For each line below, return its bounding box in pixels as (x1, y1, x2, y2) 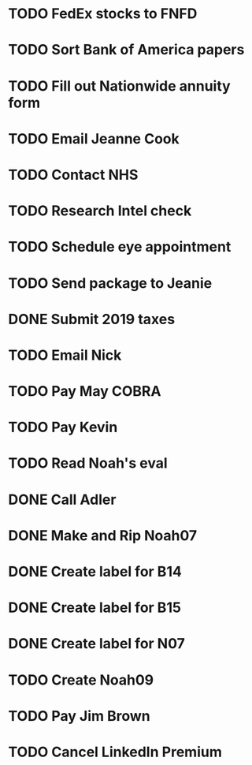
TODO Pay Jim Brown (8, 707, 151, 725)
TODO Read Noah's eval (8, 454, 168, 472)
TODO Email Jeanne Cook (8, 129, 180, 147)
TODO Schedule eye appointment (8, 238, 232, 256)
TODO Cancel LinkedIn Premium (8, 743, 222, 761)
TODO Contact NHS (8, 166, 139, 184)
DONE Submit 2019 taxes (8, 310, 176, 328)
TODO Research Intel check (8, 202, 192, 220)
